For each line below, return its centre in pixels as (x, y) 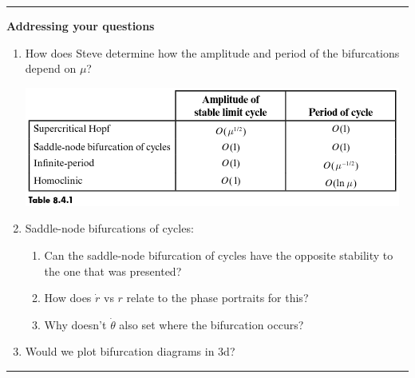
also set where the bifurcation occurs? (211, 324)
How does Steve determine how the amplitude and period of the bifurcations (212, 52)
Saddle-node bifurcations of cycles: (109, 228)
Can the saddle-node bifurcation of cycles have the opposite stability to (219, 255)
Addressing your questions (81, 26)
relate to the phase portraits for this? (217, 298)
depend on (51, 68)
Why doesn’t (75, 324)
